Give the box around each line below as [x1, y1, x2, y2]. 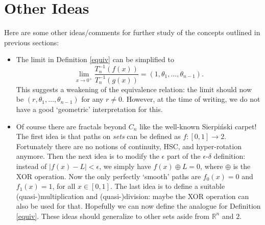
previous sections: [4, 37, 59, 47]
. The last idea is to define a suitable [110, 181, 225, 191]
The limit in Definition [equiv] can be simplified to [16, 54, 174, 65]
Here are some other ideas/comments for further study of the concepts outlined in [4, 27, 260, 38]
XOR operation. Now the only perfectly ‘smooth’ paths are [16, 171, 201, 181]
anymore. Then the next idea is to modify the [16, 151, 159, 161]
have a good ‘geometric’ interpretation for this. [16, 104, 163, 114]
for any [81, 94, 104, 104]
